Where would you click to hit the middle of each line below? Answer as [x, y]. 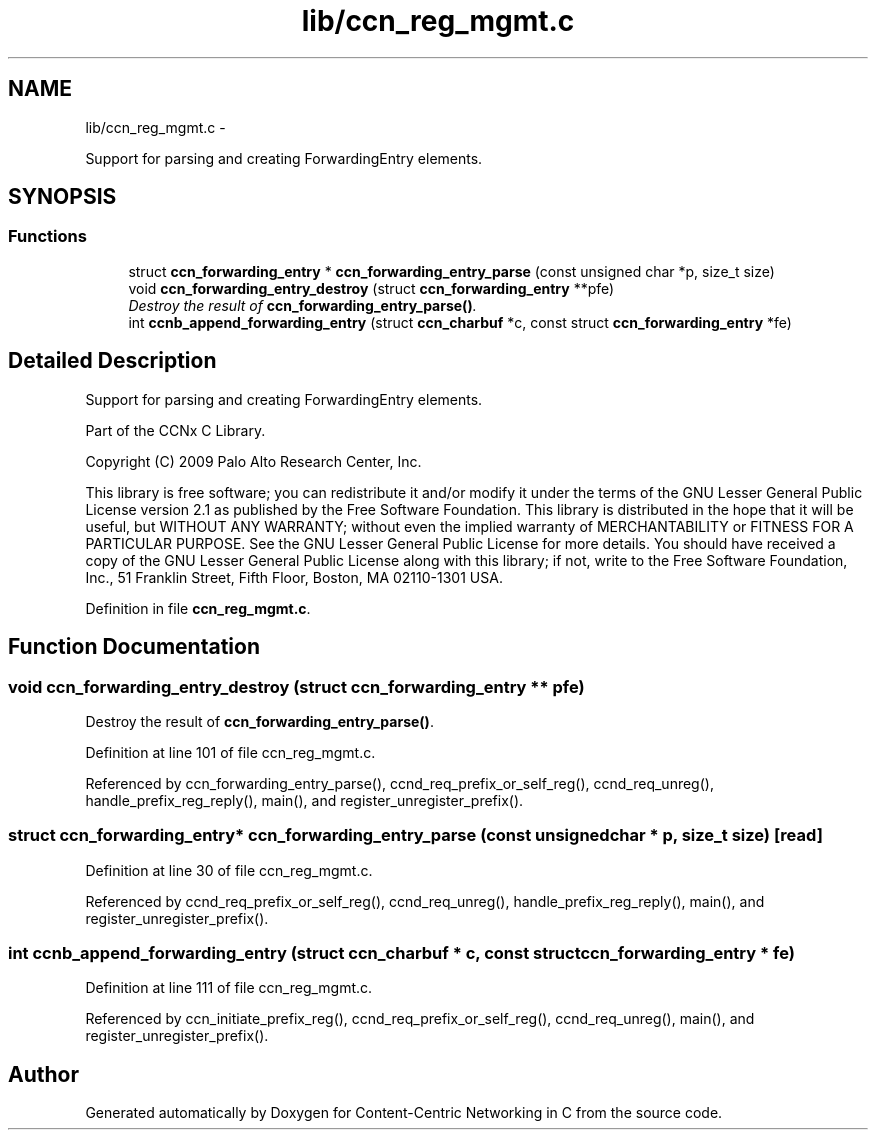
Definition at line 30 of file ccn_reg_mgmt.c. [229, 870]
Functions [47, 236]
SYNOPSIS [62, 197]
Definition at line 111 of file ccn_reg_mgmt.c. [229, 988]
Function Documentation [134, 647]
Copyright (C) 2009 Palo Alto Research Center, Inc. [253, 461]
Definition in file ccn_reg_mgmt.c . [198, 608]
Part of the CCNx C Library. [175, 430]
